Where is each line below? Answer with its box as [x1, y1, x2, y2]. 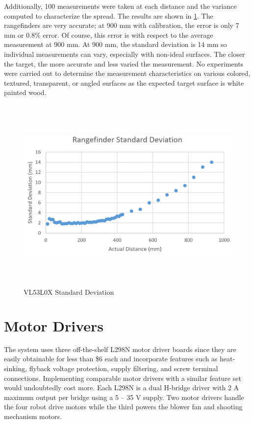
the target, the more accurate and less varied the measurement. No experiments [4, 58, 244, 69]
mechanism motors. [4, 411, 62, 421]
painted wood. [4, 87, 47, 97]
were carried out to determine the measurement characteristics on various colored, [4, 68, 251, 78]
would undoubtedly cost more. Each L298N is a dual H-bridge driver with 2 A [4, 382, 239, 393]
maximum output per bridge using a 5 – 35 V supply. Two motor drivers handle [4, 392, 244, 402]
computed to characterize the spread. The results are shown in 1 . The [4, 10, 213, 21]
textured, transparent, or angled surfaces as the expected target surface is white [4, 77, 244, 88]
